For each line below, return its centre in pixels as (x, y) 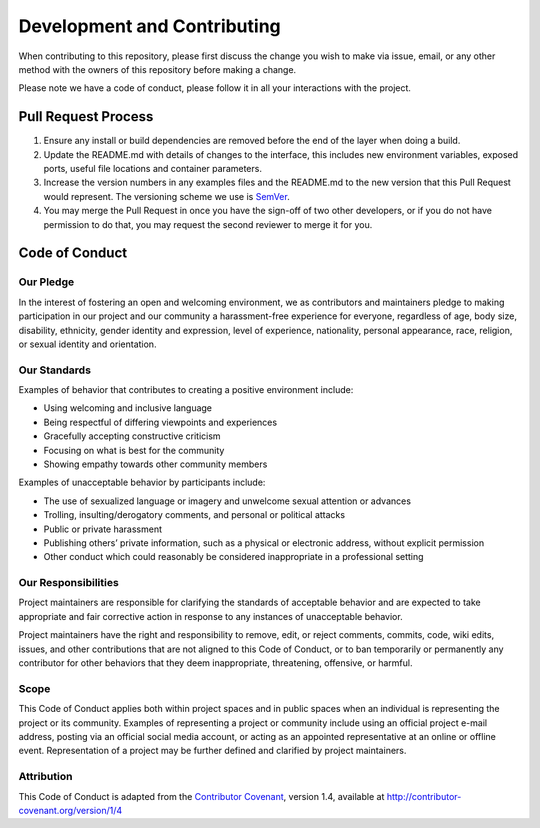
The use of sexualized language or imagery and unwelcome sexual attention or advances (227, 501)
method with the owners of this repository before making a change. (157, 69)
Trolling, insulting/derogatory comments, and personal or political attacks (194, 515)
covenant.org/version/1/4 (70, 810)
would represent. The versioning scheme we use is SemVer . (166, 196)
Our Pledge (46, 282)
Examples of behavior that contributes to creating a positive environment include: (186, 390)
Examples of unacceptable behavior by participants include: (142, 482)
